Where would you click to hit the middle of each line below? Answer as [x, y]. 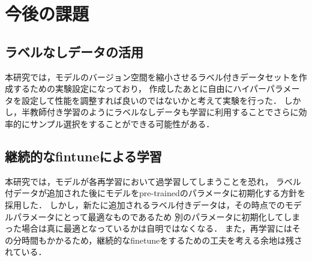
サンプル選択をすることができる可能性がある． [122, 123]
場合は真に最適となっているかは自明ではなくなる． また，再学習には [157, 228]
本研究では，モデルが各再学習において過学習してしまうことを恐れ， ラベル [153, 181]
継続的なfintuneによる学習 [83, 156]
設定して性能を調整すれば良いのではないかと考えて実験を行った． [151, 100]
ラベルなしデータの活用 [74, 51]
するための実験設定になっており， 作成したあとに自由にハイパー [139, 88]
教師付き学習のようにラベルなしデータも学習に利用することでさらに [164, 112]
